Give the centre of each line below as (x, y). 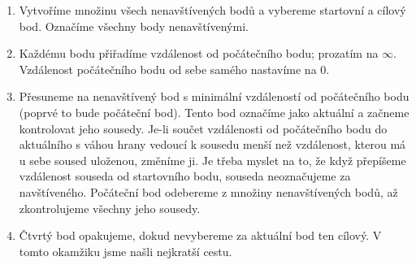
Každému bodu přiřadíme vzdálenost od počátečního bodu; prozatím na (199, 53)
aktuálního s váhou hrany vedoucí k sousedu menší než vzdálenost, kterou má (212, 144)
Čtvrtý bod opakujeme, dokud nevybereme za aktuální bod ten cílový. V (200, 235)
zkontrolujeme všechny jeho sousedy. (110, 208)
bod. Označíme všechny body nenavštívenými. (134, 26)
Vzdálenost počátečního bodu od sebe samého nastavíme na (168, 69)
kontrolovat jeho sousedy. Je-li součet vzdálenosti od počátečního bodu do (203, 128)
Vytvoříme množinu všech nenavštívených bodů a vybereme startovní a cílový (212, 10)
